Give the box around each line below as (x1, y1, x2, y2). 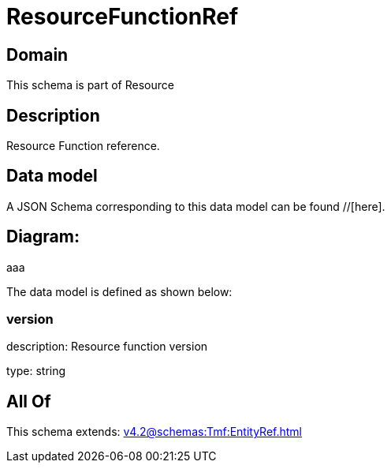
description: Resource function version (6, 340, 208, 354)
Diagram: (6, 227, 80, 247)
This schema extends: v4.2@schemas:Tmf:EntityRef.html (6, 425, 303, 439)
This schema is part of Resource (6, 78, 174, 92)
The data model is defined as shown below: (6, 284, 233, 298)
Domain (6, 44, 69, 65)
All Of (6, 391, 51, 411)
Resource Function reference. (6, 139, 160, 153)
